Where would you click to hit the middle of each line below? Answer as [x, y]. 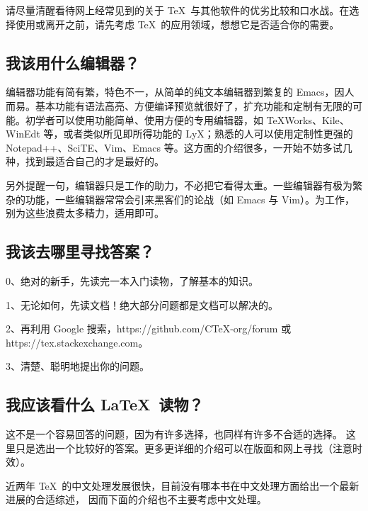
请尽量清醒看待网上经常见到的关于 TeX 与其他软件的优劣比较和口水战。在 [178, 10]
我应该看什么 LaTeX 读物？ [105, 404]
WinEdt [23, 134]
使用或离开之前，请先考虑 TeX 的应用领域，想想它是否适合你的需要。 [177, 24]
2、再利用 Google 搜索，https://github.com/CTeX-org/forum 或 [149, 328]
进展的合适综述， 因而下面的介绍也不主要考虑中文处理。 [136, 499]
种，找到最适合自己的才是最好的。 [85, 161]
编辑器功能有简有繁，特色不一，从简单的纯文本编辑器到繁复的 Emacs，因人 [180, 92]
